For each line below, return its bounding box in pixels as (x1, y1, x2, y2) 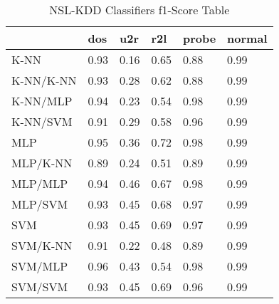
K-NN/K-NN (11, 72, 77, 88)
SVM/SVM (11, 278, 68, 295)
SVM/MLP (11, 258, 68, 274)
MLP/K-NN (11, 154, 73, 171)
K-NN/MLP (11, 93, 73, 109)
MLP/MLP (11, 175, 68, 192)
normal (227, 30, 268, 46)
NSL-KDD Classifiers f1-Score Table (49, 1, 230, 18)
